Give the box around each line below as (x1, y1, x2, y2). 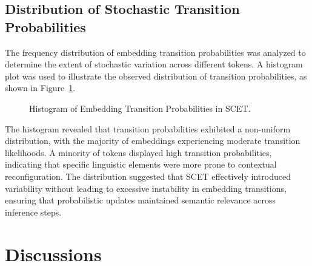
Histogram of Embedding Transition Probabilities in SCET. (29, 101, 251, 114)
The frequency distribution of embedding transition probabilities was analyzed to (5, 46, 306, 58)
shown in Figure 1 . (5, 81, 76, 94)
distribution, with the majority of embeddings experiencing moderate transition (5, 134, 300, 147)
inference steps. (5, 205, 62, 218)
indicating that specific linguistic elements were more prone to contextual (5, 158, 277, 171)
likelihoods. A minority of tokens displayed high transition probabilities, (5, 146, 272, 159)
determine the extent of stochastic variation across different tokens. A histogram (5, 58, 303, 70)
